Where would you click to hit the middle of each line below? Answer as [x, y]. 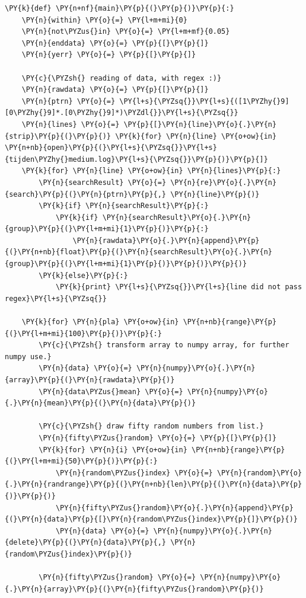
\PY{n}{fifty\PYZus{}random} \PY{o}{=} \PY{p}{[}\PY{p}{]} [158, 438]
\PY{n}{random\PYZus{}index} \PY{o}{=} [134, 473]
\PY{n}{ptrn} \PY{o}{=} [68, 101]
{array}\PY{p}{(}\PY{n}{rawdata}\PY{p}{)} [90, 380]
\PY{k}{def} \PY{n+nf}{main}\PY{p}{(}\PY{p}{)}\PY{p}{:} [119, 8]
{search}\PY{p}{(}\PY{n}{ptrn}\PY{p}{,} [86, 194]
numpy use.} [28, 356]
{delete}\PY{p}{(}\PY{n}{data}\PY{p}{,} [86, 543]
